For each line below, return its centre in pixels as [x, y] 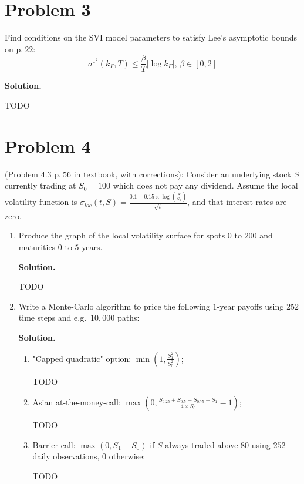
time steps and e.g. [53, 317]
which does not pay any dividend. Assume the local [205, 185]
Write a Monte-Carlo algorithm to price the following [114, 306]
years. [92, 247]
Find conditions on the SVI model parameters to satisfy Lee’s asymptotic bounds [151, 37]
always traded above [202, 444]
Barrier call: [54, 444]
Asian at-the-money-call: [77, 402]
